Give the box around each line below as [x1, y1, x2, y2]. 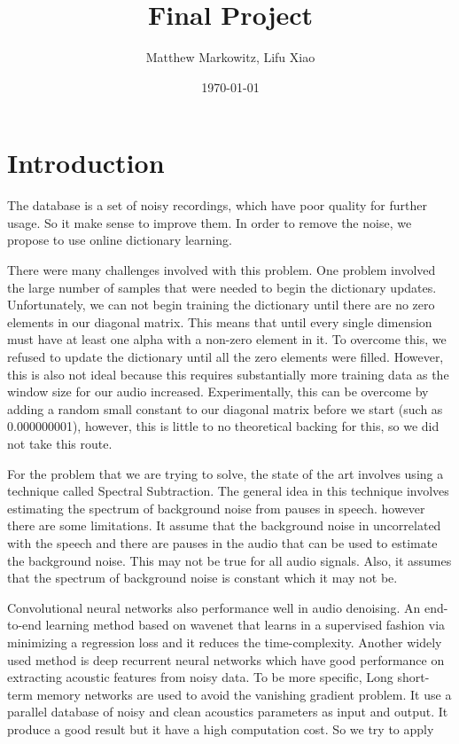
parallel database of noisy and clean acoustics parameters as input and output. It [7, 702, 448, 721]
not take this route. [7, 434, 113, 452]
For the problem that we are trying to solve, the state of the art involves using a [7, 464, 444, 482]
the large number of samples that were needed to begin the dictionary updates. [7, 278, 437, 296]
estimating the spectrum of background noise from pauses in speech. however [7, 498, 425, 517]
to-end [7, 615, 42, 634]
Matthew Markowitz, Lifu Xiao [145, 48, 315, 67]
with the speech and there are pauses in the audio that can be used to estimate [7, 533, 438, 552]
